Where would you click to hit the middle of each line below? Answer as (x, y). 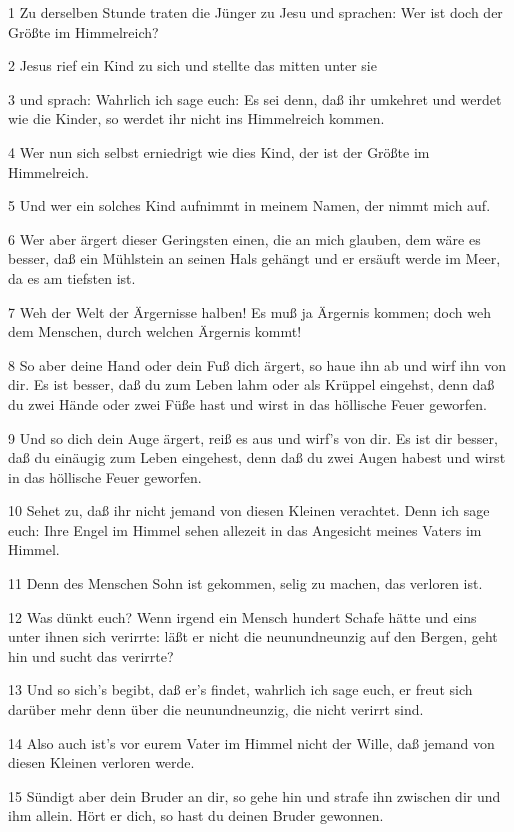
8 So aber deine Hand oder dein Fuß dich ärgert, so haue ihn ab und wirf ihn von (257, 364)
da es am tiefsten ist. (72, 277)
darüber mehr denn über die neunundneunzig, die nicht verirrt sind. (216, 709)
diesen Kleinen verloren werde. (101, 762)
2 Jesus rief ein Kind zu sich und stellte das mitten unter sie (192, 65)
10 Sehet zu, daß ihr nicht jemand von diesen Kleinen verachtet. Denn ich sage (249, 510)
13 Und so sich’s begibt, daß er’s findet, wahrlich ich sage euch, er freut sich (240, 689)
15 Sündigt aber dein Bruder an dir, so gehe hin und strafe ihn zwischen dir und (254, 795)
